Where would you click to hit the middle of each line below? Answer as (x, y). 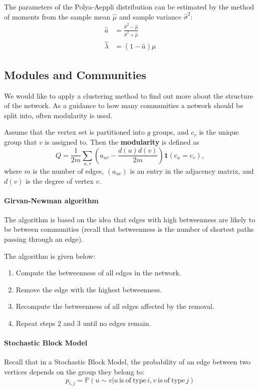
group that (21, 141)
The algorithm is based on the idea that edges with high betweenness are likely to (130, 219)
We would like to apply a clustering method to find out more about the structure (129, 95)
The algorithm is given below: (50, 256)
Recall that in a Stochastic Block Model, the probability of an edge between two (127, 362)
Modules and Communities (75, 74)
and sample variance (150, 16)
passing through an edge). (44, 239)
